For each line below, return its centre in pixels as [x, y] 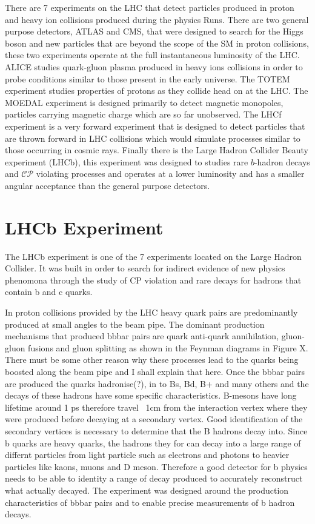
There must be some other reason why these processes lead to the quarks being [152, 360]
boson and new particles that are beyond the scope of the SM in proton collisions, [157, 43]
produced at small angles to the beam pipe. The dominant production [135, 324]
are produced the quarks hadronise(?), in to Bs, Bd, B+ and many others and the [157, 383]
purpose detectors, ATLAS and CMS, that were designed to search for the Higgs [154, 31]
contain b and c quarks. [49, 292]
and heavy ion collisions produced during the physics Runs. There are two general [157, 19]
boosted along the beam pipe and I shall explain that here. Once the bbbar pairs [155, 371]
